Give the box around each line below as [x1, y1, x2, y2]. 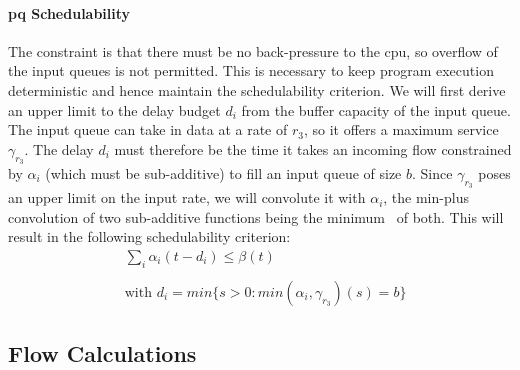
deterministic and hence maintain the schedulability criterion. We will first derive [8, 79, 506, 100]
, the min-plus [383, 187, 469, 208]
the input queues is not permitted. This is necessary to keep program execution [8, 60, 494, 81]
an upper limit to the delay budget [8, 99, 221, 120]
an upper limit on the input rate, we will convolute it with [8, 187, 366, 208]
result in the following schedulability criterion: [8, 226, 291, 247]
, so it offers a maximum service [303, 119, 499, 140]
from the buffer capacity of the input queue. [241, 99, 511, 120]
